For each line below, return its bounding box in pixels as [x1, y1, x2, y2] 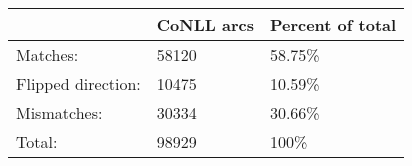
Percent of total [269, 13, 397, 36]
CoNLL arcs [156, 13, 254, 36]
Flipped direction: [16, 72, 141, 95]
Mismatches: [16, 101, 103, 124]
